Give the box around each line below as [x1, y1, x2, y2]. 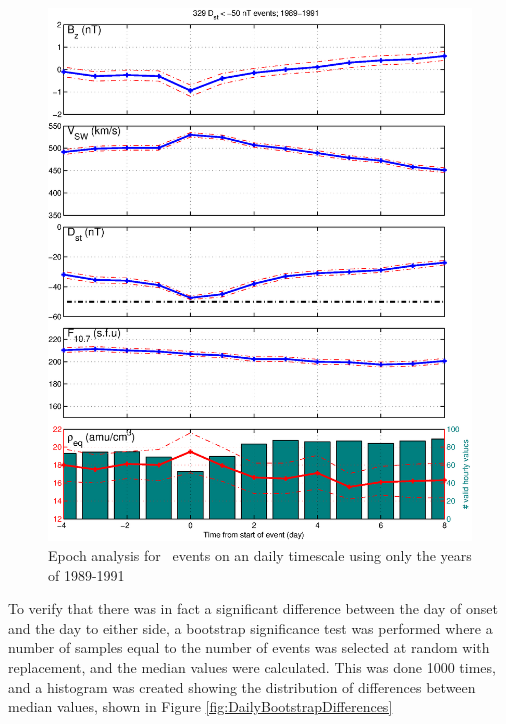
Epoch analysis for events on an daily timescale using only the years [48, 544, 472, 565]
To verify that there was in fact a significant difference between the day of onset [8, 598, 498, 619]
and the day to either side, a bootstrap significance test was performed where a [8, 617, 493, 638]
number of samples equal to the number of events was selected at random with [8, 637, 490, 658]
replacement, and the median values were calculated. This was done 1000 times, [8, 656, 496, 677]
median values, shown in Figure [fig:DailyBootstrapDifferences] [8, 696, 393, 717]
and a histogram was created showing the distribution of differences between [8, 676, 476, 697]
